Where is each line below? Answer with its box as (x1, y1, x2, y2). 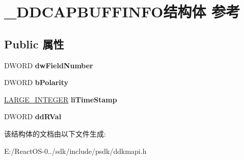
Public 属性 (4, 36, 64, 51)
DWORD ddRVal (4, 111, 62, 122)
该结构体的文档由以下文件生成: (4, 128, 106, 139)
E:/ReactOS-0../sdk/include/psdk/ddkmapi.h (4, 145, 147, 156)
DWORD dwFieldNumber (4, 60, 93, 70)
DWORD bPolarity (4, 77, 69, 88)
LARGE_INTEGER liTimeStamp (4, 94, 117, 104)
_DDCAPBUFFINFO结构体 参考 (4, 1, 240, 22)
